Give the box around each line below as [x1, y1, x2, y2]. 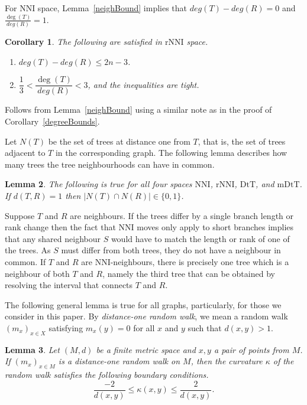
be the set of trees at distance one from [48, 135, 190, 147]
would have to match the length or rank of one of [111, 232, 290, 244]
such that [188, 321, 222, 334]
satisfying [49, 321, 83, 334]
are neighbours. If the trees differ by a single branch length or [70, 209, 294, 221]
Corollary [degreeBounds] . [5, 115, 100, 128]
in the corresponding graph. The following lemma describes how [55, 146, 287, 159]
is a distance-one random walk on [58, 355, 180, 367]
